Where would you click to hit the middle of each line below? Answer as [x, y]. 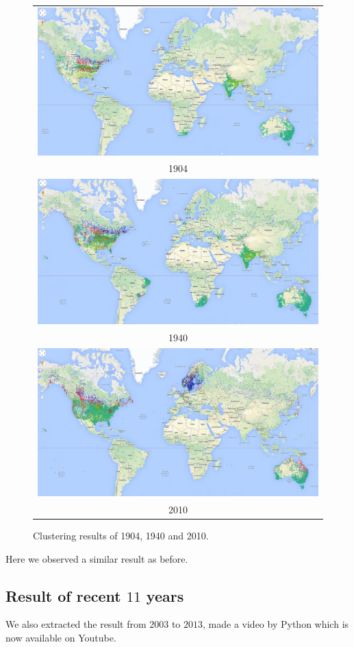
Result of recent [63, 595]
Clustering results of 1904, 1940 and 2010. [121, 536]
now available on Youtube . [61, 638]
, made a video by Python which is [276, 624]
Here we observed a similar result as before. [97, 558]
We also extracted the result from [76, 624]
